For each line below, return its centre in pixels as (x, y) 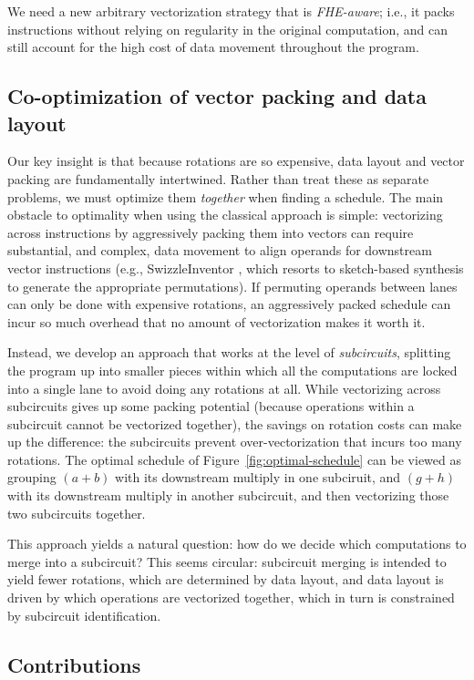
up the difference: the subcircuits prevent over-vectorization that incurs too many (235, 442)
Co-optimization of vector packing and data (217, 96)
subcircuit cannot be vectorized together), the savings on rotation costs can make (235, 423)
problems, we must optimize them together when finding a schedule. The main (226, 196)
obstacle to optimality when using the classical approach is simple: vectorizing (225, 215)
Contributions (74, 664)
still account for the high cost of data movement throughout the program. (213, 47)
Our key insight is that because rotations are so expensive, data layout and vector (236, 161)
